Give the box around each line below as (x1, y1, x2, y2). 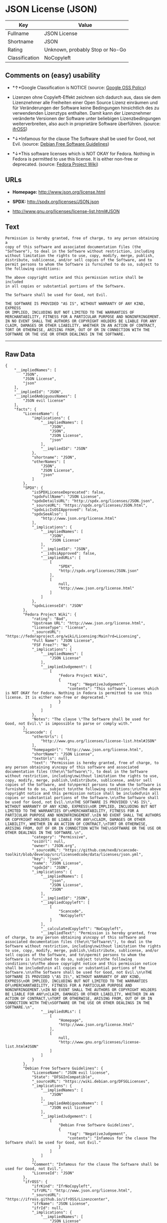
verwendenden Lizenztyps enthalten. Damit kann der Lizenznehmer (12, 110, 152, 116)
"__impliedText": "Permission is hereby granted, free (40, 931, 157, 936)
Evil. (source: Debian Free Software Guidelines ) (12, 141, 109, 147)
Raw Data (5, 350, 36, 359)
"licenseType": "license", (31, 625, 88, 630)
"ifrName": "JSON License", (31, 1201, 90, 1207)
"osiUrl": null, (31, 839, 66, 844)
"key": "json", (31, 856, 64, 861)
